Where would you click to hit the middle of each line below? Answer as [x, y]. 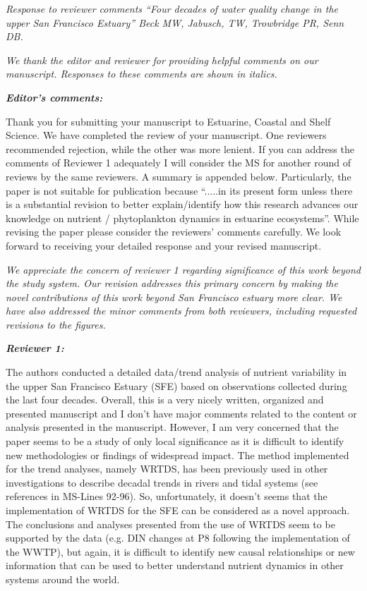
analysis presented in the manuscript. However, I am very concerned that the [172, 427]
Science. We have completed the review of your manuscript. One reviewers [166, 135]
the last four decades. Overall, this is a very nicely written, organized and [165, 400]
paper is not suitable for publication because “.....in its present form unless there [179, 190]
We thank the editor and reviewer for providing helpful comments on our [162, 60]
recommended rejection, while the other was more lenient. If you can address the [180, 148]
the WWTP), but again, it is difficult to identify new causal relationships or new [180, 551]
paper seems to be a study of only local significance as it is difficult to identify [175, 441]
